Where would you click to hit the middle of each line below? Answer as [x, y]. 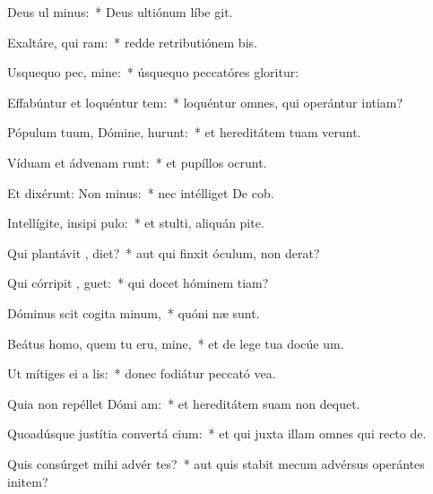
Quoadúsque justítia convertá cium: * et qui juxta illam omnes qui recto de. [217, 433]
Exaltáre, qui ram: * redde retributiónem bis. [132, 42]
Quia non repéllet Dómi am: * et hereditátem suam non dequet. [184, 403]
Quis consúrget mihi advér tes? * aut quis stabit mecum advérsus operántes [216, 463]
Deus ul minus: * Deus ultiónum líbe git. [120, 12]
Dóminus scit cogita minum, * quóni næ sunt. [134, 312]
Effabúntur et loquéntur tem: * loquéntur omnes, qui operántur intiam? [205, 102]
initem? [28, 481]
